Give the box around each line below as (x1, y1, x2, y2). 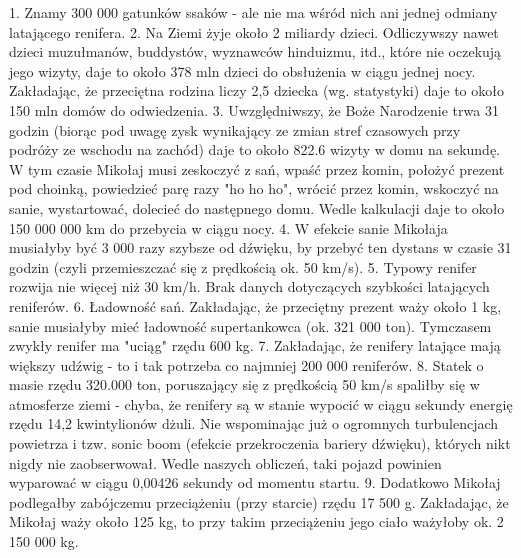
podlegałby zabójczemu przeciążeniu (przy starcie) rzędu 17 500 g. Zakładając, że (9, 491, 509, 512)
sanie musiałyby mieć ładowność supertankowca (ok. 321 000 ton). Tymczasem (9, 315, 492, 336)
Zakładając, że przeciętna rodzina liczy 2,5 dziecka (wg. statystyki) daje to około (9, 80, 504, 101)
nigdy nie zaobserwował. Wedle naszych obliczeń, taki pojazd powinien (9, 452, 442, 473)
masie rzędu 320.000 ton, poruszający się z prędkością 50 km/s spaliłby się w (9, 374, 480, 395)
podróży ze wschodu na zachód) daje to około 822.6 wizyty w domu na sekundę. (9, 139, 500, 160)
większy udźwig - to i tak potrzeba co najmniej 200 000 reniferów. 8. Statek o (9, 354, 484, 375)
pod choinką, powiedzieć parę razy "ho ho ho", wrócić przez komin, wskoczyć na (9, 178, 499, 199)
